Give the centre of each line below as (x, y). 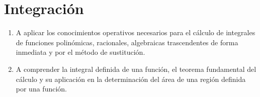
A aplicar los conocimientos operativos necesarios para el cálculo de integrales (136, 32)
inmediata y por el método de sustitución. (80, 52)
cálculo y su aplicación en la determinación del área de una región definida (131, 79)
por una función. (41, 89)
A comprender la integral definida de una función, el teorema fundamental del (136, 69)
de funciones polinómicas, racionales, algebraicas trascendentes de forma (127, 42)
